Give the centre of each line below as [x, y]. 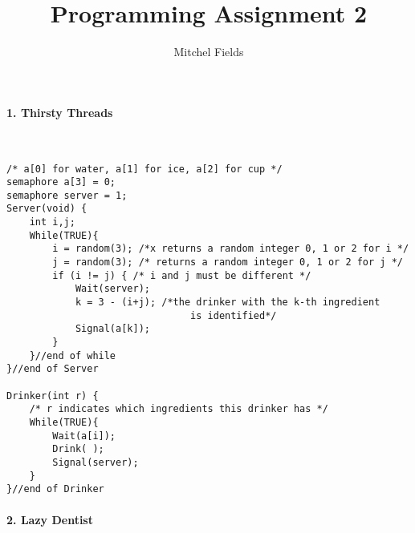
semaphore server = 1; [67, 195]
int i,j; [52, 222]
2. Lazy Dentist [50, 519]
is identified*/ [234, 315]
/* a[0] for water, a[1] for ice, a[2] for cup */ [144, 169]
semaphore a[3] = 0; [61, 182]
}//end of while [73, 355]
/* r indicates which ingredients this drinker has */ [179, 409]
